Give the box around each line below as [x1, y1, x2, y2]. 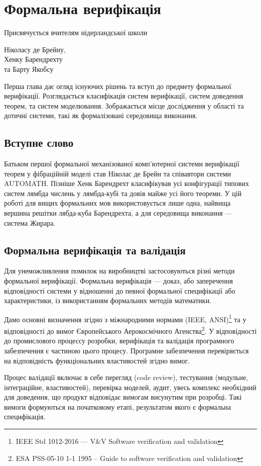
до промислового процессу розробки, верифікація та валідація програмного [4, 335, 234, 346]
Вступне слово [4, 135, 74, 150]
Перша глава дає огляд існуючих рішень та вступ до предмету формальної [4, 80, 231, 91]
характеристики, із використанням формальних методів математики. [4, 295, 212, 306]
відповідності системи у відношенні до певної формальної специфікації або [4, 285, 235, 296]
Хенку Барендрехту [4, 54, 63, 64]
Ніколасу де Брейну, [4, 44, 66, 54]
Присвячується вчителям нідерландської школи [4, 27, 148, 38]
